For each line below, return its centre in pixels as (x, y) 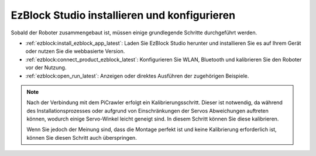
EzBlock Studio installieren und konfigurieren (123, 15)
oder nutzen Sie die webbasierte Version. (75, 51)
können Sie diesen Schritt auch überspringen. (82, 137)
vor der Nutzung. (46, 68)
